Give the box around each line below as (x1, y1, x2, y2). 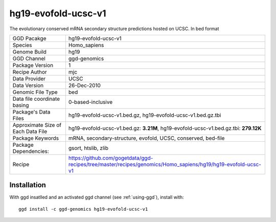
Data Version (12, 82, 44, 89)
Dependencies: (12, 147, 50, 154)
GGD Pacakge (12, 35, 47, 42)
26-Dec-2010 (68, 82, 101, 89)
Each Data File (12, 128, 48, 135)
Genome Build (12, 48, 47, 55)
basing (12, 101, 29, 108)
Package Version (12, 61, 54, 69)
